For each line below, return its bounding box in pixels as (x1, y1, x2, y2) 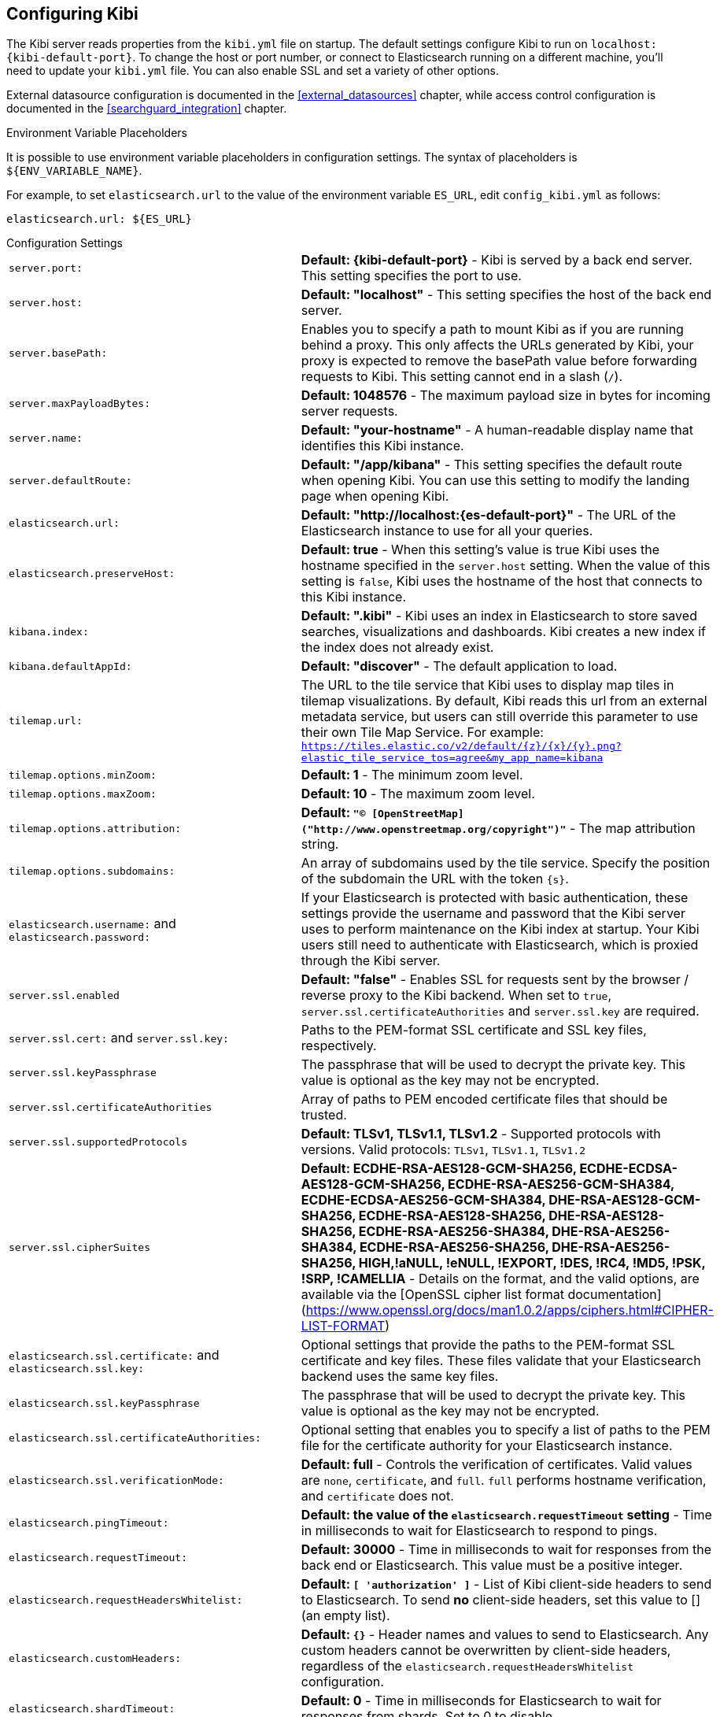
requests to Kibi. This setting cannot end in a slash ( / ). (301, 368, 623, 385)
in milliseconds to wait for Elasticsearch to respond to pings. (301, 1523, 658, 1539)
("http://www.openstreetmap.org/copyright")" (301, 823, 567, 836)
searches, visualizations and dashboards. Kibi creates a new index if (301, 624, 706, 640)
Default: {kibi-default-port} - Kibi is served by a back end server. (301, 252, 692, 268)
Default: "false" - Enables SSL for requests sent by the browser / (301, 971, 689, 988)
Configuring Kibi (6, 4, 138, 24)
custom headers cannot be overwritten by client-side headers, (301, 1642, 671, 1659)
